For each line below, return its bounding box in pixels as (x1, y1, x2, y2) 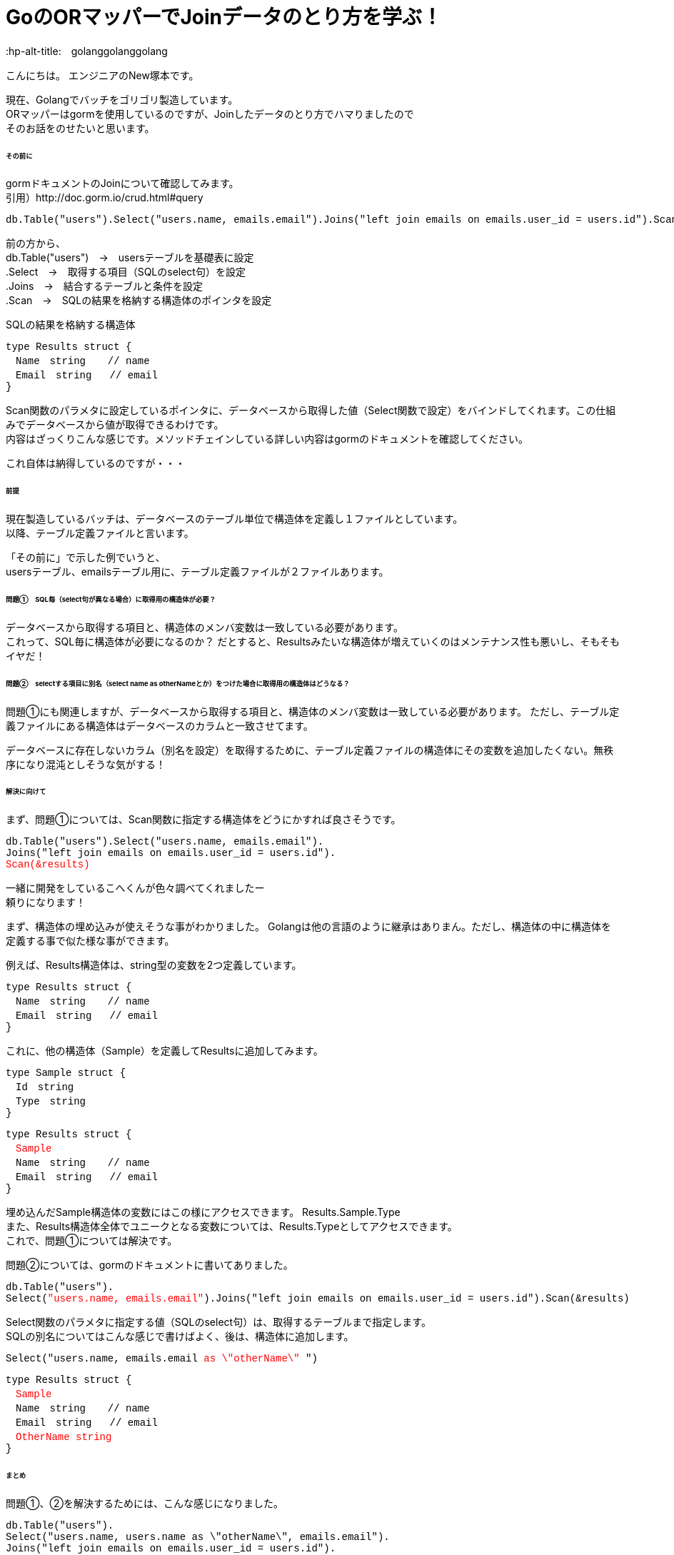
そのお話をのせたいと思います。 (6, 121, 155, 134)
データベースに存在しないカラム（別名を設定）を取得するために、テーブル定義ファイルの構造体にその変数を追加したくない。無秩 (6, 743, 614, 756)
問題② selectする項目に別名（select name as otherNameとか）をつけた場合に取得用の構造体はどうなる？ (6, 679, 350, 688)
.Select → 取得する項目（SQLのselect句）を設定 (6, 266, 246, 278)
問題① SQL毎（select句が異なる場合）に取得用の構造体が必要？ (6, 595, 216, 603)
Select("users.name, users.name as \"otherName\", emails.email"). (6, 1531, 390, 1543)
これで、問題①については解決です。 (6, 1234, 178, 1247)
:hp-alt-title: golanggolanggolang (6, 44, 168, 57)
